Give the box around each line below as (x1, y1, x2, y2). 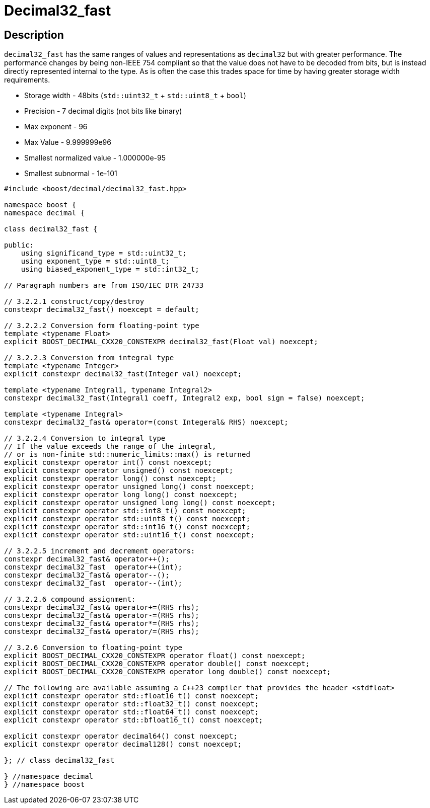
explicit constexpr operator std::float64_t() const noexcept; (4, 708, 259, 716)
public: (4, 241, 34, 250)
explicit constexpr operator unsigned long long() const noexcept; (4, 499, 276, 507)
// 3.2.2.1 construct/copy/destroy (4, 297, 145, 306)
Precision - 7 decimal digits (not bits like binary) (24, 107, 182, 116)
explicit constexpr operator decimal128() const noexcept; (4, 740, 242, 749)
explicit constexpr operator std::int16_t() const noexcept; (4, 523, 250, 531)
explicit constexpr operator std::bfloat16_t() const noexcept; (4, 716, 263, 724)
